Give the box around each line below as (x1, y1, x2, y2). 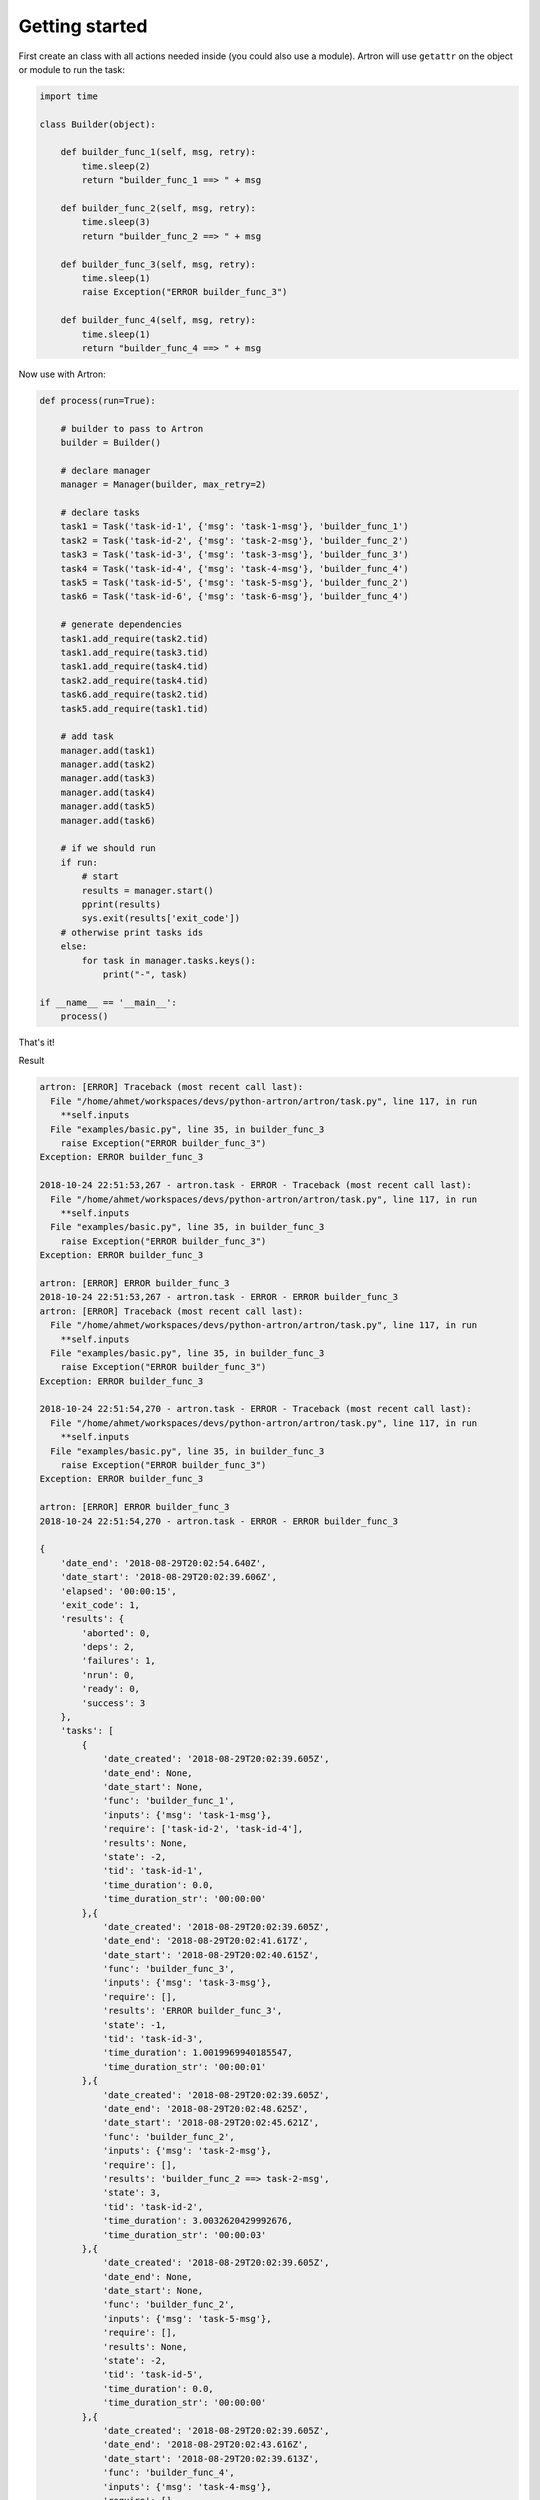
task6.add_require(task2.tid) (60, 689, 209, 700)
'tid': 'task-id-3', (102, 2033, 204, 2045)
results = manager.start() (81, 885, 214, 896)
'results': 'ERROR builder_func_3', (102, 2005, 283, 2017)
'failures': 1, (81, 1655, 157, 1667)
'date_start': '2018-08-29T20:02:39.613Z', (102, 2453, 320, 2464)
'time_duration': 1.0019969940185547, (102, 2047, 294, 2059)
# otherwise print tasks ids (60, 926, 204, 938)
